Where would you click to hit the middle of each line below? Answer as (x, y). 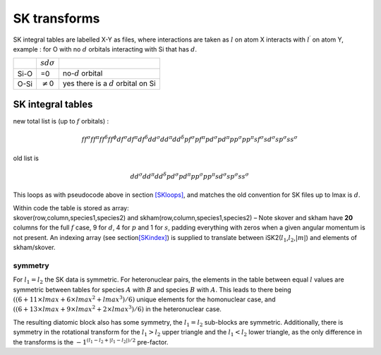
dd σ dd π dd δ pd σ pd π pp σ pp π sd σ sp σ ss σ (190, 176)
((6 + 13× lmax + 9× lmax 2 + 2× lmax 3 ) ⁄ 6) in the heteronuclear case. (117, 309)
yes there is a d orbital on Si (109, 83)
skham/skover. (34, 248)
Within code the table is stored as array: (71, 207)
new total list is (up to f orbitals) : (61, 121)
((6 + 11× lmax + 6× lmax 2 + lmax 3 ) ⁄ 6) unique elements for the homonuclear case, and (144, 299)
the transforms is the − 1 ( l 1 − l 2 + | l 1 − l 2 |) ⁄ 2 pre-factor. (91, 341)
